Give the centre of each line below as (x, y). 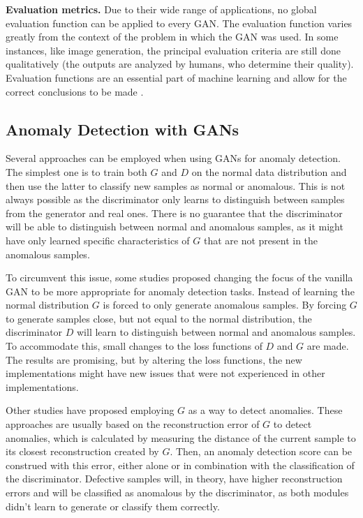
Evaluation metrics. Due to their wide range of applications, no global (161, 9)
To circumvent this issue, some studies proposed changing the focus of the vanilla (179, 277)
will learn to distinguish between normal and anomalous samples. (216, 332)
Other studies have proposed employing (90, 410)
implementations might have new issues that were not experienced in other (165, 373)
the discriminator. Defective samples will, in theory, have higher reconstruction (174, 479)
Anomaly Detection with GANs (123, 129)
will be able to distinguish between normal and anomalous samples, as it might (175, 227)
